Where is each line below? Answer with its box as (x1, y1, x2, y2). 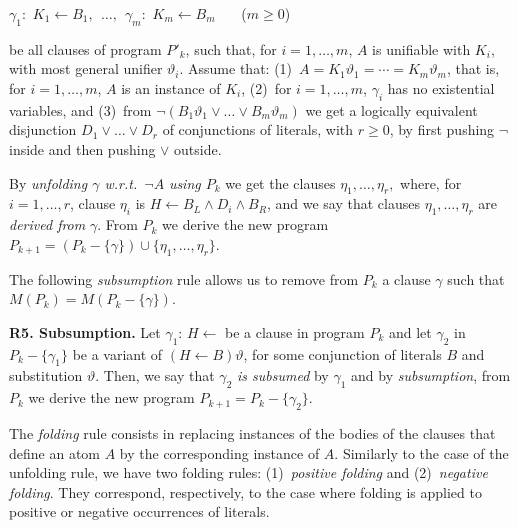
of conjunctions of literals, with (162, 119, 354, 140)
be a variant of (72, 343, 163, 364)
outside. (174, 138, 222, 159)
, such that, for (185, 38, 277, 59)
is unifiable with (372, 38, 471, 59)
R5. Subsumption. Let (9, 321, 161, 342)
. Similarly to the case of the (334, 442, 509, 463)
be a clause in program (224, 321, 365, 342)
